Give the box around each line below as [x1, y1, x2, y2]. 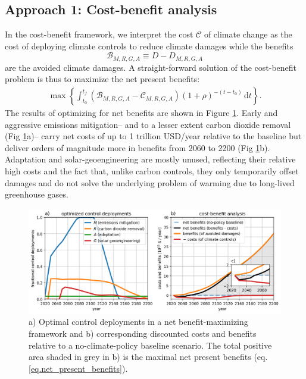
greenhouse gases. [5, 188, 68, 201]
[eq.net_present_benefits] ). [29, 362, 128, 374]
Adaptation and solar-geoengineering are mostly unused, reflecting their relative [5, 153, 296, 165]
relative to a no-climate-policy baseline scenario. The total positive [29, 339, 272, 351]
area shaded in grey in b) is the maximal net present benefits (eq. [29, 350, 268, 363]
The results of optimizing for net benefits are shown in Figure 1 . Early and [5, 107, 278, 119]
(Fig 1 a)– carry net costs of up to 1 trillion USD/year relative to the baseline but [5, 130, 302, 142]
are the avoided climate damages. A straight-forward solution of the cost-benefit [5, 61, 297, 73]
